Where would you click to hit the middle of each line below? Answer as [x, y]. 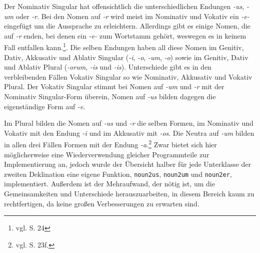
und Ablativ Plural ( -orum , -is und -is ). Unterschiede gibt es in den [108, 67]
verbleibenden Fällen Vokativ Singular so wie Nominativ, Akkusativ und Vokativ [128, 76]
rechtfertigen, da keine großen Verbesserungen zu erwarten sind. [102, 203]
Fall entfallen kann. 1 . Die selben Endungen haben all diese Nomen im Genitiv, [124, 47]
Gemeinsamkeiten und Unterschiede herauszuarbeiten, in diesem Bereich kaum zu [129, 194]
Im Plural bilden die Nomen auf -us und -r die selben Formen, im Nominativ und [129, 123]
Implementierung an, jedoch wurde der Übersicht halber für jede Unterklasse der [128, 164]
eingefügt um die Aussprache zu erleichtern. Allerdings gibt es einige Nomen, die [127, 26]
